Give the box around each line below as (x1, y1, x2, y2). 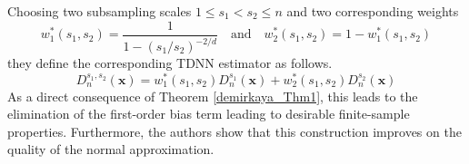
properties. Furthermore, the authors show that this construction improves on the (7, 121, 462, 140)
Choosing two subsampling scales (7, 2, 192, 20)
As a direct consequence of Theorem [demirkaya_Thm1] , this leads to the (7, 86, 418, 105)
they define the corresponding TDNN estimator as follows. (7, 53, 333, 72)
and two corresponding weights (286, 2, 459, 20)
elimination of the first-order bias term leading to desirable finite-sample (7, 104, 410, 123)
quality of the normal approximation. (7, 140, 215, 159)
